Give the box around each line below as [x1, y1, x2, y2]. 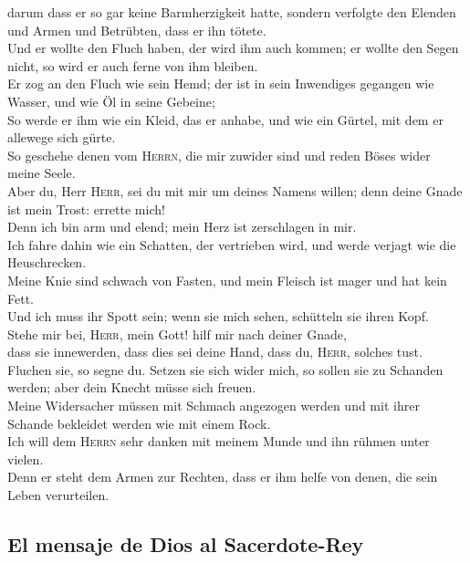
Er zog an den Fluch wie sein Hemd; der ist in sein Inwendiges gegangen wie [7, 74, 434, 93]
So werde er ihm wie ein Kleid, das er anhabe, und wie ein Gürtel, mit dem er [7, 109, 444, 129]
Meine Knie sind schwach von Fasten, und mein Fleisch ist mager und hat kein [7, 270, 447, 289]
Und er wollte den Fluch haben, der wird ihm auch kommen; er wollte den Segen [7, 38, 459, 57]
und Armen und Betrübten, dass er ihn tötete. [7, 20, 266, 39]
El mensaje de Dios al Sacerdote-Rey [7, 530, 364, 558]
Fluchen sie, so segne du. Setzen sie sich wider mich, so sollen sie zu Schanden [7, 360, 444, 379]
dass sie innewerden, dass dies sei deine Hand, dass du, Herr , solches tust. [7, 342, 423, 361]
